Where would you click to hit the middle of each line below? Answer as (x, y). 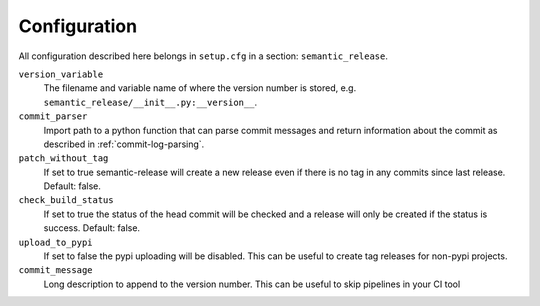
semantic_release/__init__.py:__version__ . (150, 102)
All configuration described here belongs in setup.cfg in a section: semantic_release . (203, 56)
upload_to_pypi (56, 242)
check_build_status (66, 200)
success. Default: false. (91, 228)
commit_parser (53, 116)
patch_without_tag (63, 158)
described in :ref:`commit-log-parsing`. (124, 144)
